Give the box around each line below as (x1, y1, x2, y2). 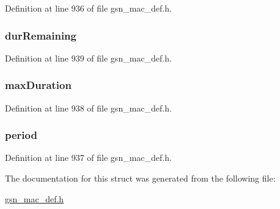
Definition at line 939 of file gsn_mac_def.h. (5, 51, 172, 64)
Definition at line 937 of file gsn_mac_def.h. (5, 151, 172, 164)
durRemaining (5, 27, 76, 43)
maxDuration (5, 77, 72, 93)
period (5, 127, 37, 143)
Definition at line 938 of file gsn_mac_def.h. (5, 101, 172, 114)
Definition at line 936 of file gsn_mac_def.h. (5, 2, 172, 14)
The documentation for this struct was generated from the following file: (5, 172, 276, 185)
